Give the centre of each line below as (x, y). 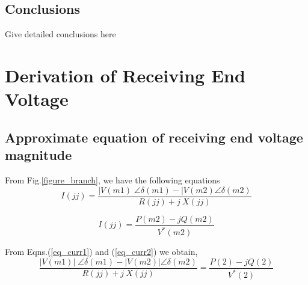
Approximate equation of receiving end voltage (154, 137)
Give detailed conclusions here (60, 34)
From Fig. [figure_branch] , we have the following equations (112, 179)
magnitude (38, 155)
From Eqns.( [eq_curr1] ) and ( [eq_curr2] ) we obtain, (101, 252)
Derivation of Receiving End (125, 75)
